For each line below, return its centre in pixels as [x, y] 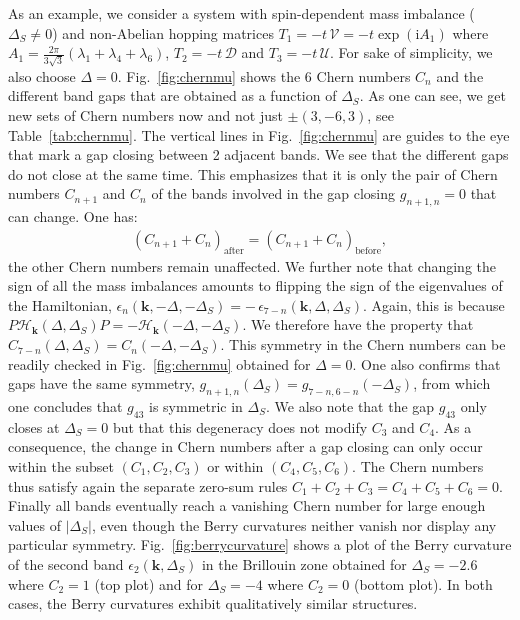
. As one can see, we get [432, 95]
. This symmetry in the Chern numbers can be [363, 344]
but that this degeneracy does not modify [240, 426]
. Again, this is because [434, 304]
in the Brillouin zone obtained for [304, 563]
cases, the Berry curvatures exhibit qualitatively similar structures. [213, 603]
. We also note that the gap [350, 406]
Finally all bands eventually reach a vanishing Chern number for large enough [247, 505]
